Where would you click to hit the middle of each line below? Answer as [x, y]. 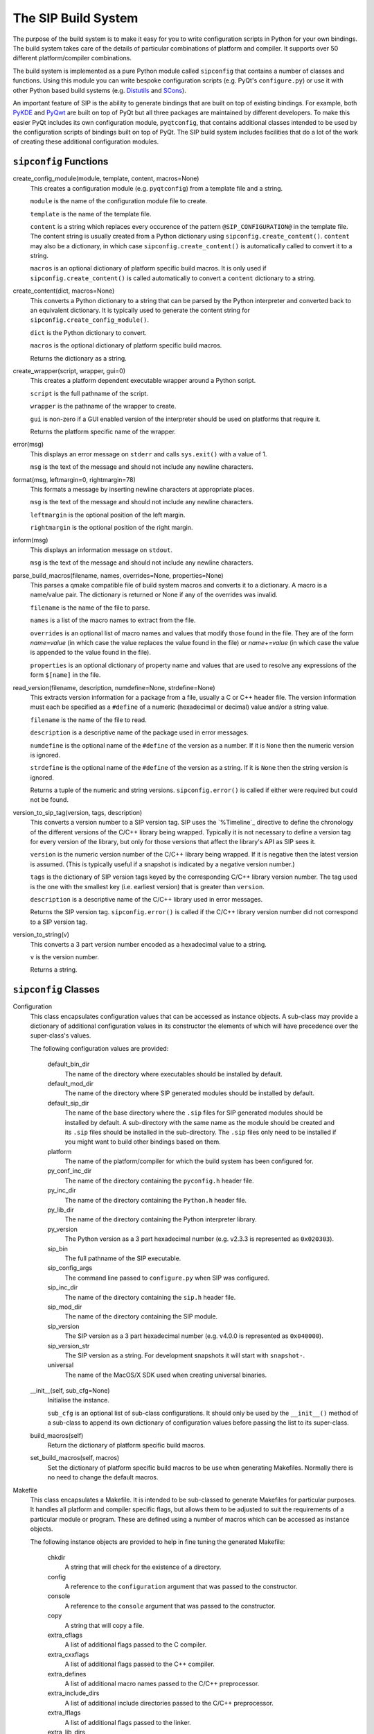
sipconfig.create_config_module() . [89, 320]
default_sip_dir [68, 1103]
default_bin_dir [69, 1064]
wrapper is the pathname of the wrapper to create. [103, 406]
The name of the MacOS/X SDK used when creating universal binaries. [166, 1375]
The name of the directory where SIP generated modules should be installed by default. [190, 1093]
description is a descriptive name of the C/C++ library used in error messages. [146, 899]
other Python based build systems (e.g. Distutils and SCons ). [99, 90]
